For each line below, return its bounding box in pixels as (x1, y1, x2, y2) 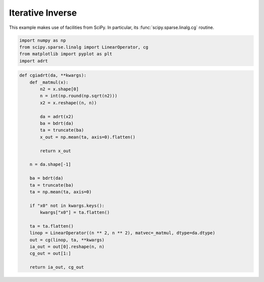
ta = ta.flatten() (29, 223, 74, 229)
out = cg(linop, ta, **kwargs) (29, 237, 105, 242)
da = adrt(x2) (40, 114, 74, 119)
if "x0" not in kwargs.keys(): (29, 203, 105, 208)
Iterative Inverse (9, 7, 77, 18)
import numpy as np (19, 37, 66, 43)
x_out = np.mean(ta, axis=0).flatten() (40, 134, 135, 140)
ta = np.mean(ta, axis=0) (29, 189, 92, 194)
